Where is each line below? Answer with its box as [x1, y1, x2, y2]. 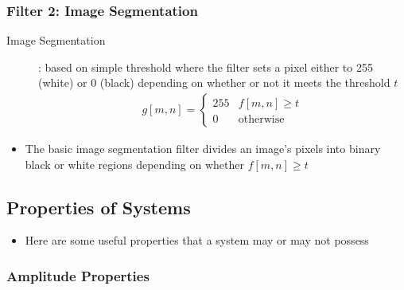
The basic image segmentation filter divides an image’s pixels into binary [25, 140, 381, 157]
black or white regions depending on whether [25, 155, 244, 172]
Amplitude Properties [6, 265, 150, 285]
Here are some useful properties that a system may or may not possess [25, 232, 369, 249]
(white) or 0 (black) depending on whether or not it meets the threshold [38, 74, 390, 91]
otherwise [238, 114, 285, 126]
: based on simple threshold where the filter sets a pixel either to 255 [38, 58, 373, 75]
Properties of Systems [6, 194, 191, 219]
